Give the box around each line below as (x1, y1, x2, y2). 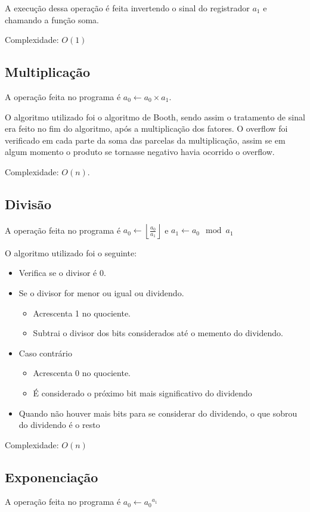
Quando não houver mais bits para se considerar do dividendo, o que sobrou (18, 407, 297, 419)
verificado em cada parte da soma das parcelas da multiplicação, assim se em (5, 134, 286, 146)
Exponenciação (5, 467, 98, 486)
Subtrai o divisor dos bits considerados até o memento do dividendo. (33, 327, 283, 339)
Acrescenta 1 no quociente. (33, 306, 131, 319)
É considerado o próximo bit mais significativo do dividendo (33, 386, 252, 399)
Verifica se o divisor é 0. (18, 266, 106, 279)
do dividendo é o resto (18, 418, 100, 431)
